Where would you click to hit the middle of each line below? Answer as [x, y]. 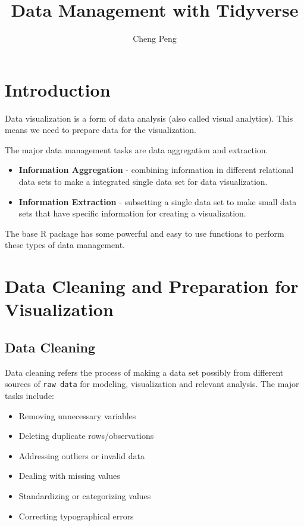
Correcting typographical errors [76, 516]
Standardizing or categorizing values [85, 495]
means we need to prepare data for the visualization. [101, 130]
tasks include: [29, 396]
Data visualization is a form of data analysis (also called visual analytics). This [149, 118]
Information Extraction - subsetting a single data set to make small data [158, 201]
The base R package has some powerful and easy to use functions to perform [145, 233]
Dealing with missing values [69, 476]
